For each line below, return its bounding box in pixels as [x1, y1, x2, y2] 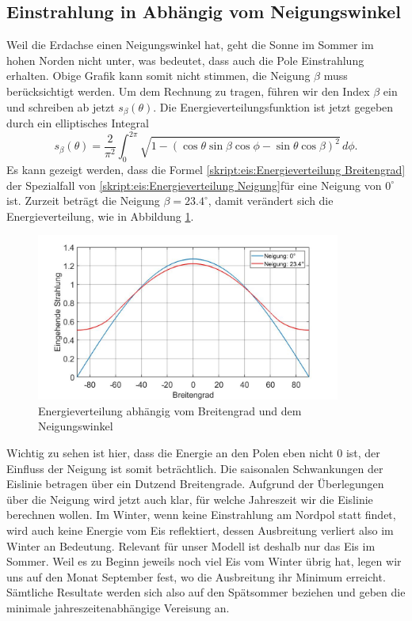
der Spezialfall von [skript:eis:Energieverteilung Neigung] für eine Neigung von [6, 176, 382, 193]
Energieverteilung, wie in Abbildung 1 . [6, 207, 194, 224]
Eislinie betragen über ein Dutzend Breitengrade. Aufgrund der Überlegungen [6, 475, 384, 492]
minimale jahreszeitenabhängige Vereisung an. [6, 599, 230, 615]
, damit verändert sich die [208, 192, 334, 209]
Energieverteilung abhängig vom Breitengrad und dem [38, 402, 302, 418]
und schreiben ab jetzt [6, 98, 115, 115]
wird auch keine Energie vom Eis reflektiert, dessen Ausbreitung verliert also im [6, 521, 394, 538]
